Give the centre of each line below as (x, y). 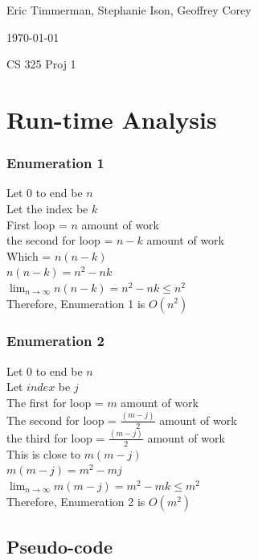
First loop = (37, 224)
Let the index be (47, 208)
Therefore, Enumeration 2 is (76, 501)
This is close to (43, 453)
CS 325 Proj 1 (41, 64)
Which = (29, 255)
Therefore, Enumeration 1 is (76, 303)
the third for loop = (56, 437)
